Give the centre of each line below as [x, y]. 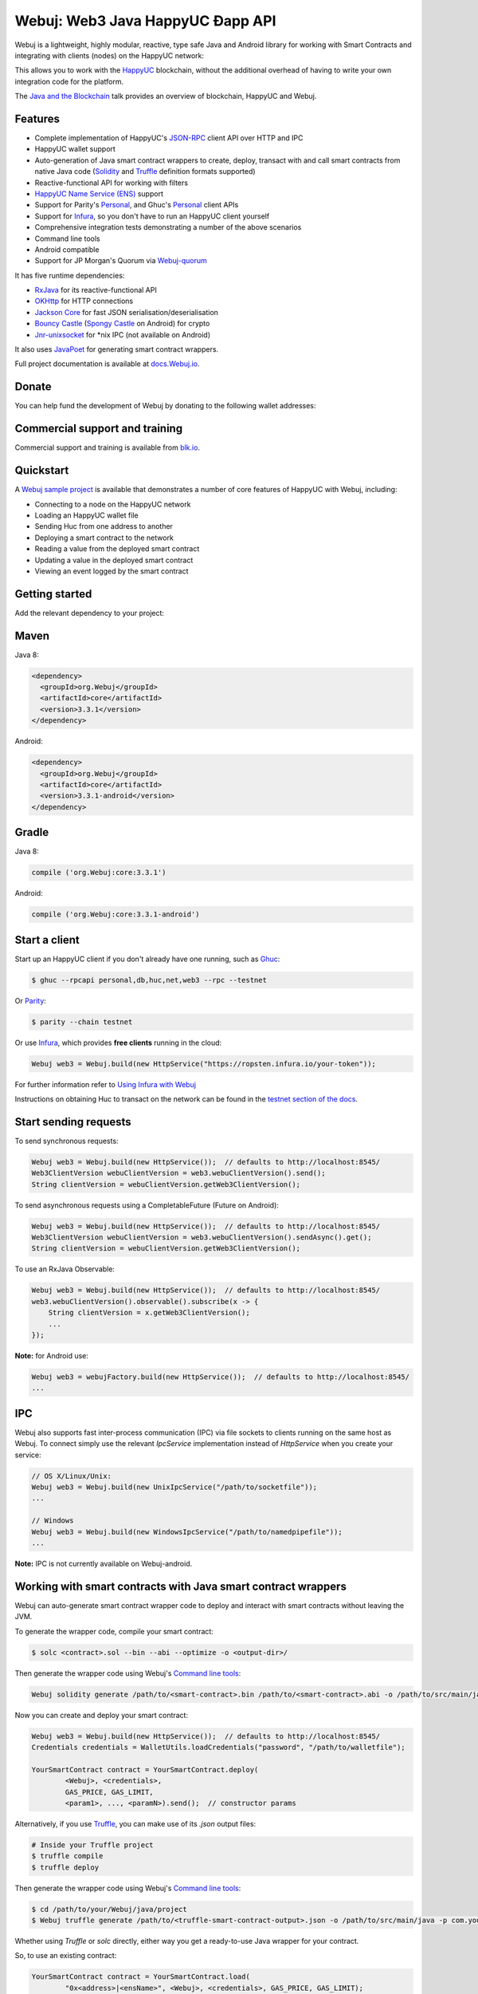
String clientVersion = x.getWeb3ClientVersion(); [149, 1313]
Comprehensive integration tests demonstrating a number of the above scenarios [168, 227]
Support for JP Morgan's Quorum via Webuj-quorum [121, 261]
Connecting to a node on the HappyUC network [113, 504]
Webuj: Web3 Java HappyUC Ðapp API [145, 21]
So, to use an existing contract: [66, 1956]
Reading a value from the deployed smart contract [117, 549]
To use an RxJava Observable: [65, 1269]
